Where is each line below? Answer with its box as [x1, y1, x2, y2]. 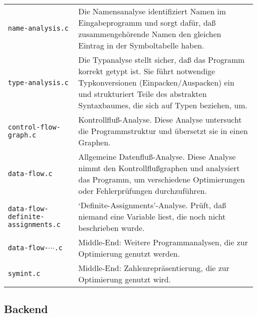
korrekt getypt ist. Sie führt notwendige [78, 65, 215, 77]
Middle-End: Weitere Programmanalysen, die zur [78, 236, 248, 248]
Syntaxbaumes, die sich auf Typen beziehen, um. [78, 99, 248, 111]
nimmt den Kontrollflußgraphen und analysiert [78, 162, 240, 174]
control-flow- [8, 123, 61, 131]
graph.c [8, 131, 37, 139]
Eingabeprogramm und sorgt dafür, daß [78, 17, 216, 28]
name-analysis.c [8, 24, 69, 32]
